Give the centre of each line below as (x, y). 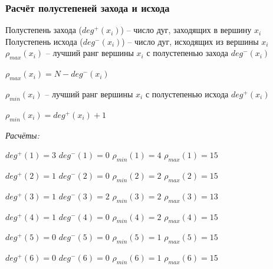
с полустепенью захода (187, 53)
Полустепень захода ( (44, 30)
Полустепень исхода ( (44, 41)
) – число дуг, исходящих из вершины (190, 41)
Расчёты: (22, 135)
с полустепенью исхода (187, 94)
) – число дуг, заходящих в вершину (186, 30)
